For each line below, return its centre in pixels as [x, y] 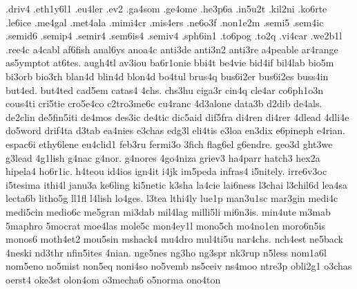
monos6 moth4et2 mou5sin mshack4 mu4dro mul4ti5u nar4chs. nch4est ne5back [174, 239]
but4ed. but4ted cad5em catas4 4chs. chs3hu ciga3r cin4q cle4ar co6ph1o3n [164, 90]
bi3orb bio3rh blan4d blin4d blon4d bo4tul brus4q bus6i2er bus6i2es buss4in [167, 76]
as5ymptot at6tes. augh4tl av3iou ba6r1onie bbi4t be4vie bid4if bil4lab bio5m [170, 63]
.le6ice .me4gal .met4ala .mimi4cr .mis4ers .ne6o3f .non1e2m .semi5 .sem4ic [165, 22]
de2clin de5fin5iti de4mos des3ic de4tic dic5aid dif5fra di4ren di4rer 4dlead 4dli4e [177, 116]
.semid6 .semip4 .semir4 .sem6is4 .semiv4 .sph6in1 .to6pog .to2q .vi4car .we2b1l [174, 36]
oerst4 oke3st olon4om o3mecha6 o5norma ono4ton [113, 279]
